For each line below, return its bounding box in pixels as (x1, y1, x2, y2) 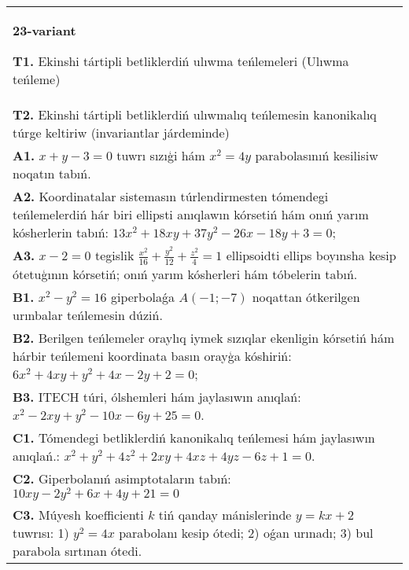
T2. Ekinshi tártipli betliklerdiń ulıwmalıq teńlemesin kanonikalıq (13, 105, 377, 123)
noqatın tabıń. (13, 164, 91, 182)
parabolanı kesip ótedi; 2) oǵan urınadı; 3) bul (119, 524, 374, 542)
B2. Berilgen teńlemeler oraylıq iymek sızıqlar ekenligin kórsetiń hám (13, 328, 395, 347)
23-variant (13, 21, 76, 39)
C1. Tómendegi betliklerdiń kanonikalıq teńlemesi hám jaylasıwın (13, 428, 375, 447)
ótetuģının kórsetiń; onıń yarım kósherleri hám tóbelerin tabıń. (13, 264, 358, 283)
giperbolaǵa (110, 287, 175, 306)
